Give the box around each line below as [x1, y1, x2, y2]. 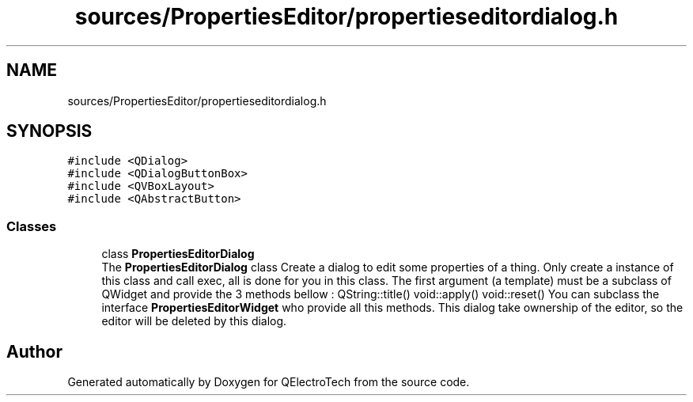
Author [6, 341, 62, 362]
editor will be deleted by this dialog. [101, 314, 287, 328]
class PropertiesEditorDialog [101, 247, 255, 261]
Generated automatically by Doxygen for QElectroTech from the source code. [67, 375, 470, 389]
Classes [6, 218, 57, 234]
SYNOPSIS [6, 121, 93, 142]
